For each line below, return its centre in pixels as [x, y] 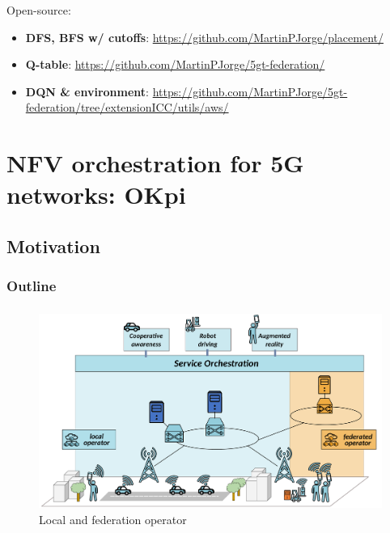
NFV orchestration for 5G [155, 163]
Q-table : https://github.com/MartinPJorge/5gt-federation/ [175, 64]
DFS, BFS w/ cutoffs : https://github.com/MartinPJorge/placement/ [204, 37]
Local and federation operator [113, 519]
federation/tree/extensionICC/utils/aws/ [127, 107]
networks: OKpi [96, 195]
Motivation [53, 245]
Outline [32, 286]
